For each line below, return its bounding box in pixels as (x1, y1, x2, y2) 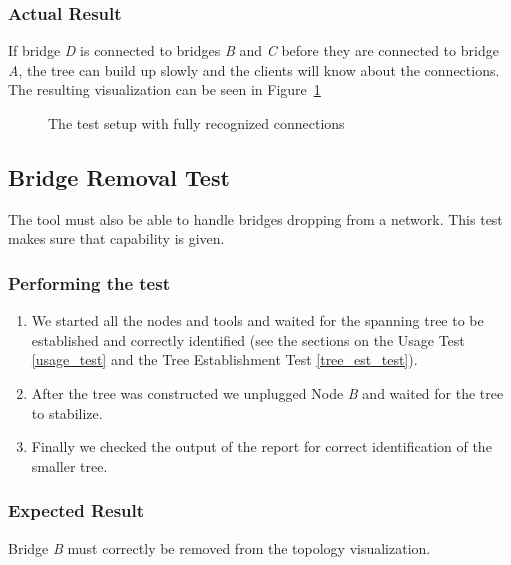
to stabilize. (31, 402, 103, 423)
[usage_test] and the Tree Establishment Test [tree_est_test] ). (31, 349, 418, 370)
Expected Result (8, 498, 145, 523)
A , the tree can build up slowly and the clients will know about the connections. (8, 59, 500, 80)
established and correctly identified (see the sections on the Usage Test (31, 329, 465, 350)
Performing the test (8, 270, 170, 295)
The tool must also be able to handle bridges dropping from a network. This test (8, 208, 503, 229)
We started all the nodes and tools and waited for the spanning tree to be (31, 310, 484, 331)
